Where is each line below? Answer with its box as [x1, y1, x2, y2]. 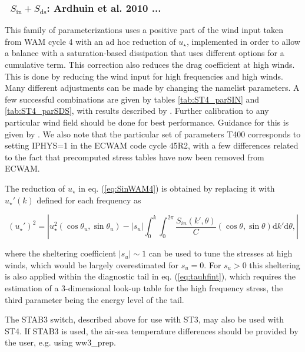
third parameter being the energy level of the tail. [5, 293, 184, 305]
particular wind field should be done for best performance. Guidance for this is [5, 116, 289, 128]
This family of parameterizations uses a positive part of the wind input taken [5, 24, 284, 36]
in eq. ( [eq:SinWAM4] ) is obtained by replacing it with [78, 182, 275, 194]
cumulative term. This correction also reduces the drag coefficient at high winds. [5, 58, 295, 70]
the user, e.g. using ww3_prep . [5, 336, 116, 348]
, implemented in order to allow [186, 35, 300, 47]
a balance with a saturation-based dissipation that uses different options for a [5, 47, 284, 59]
